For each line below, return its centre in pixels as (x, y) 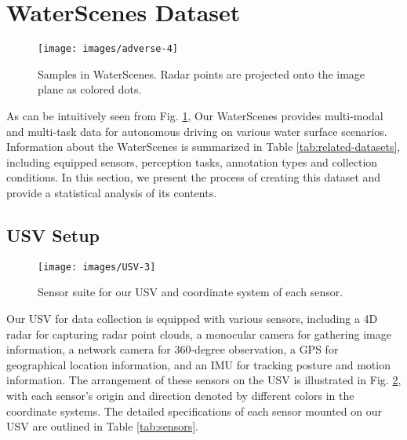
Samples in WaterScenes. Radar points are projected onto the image (202, 73)
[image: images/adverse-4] (108, 49)
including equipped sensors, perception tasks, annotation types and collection (192, 161)
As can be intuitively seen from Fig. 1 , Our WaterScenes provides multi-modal (195, 115)
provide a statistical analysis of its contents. (112, 192)
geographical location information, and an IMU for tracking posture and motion (198, 364)
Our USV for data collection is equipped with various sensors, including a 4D (192, 318)
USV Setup (53, 235)
